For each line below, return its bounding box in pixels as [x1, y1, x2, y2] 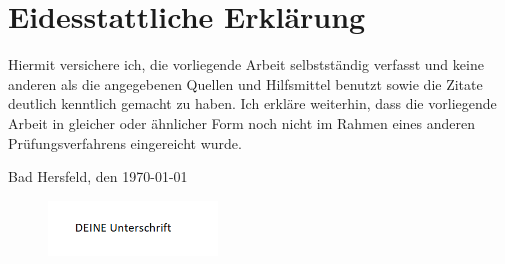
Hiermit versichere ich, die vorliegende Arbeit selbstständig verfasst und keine [8, 54, 484, 75]
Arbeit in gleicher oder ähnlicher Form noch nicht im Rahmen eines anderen [8, 112, 475, 133]
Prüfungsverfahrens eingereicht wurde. [8, 132, 242, 153]
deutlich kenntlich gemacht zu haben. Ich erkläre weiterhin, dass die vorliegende [8, 93, 497, 114]
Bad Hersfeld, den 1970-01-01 [8, 166, 188, 187]
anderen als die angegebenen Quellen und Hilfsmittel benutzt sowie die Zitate [8, 73, 483, 94]
